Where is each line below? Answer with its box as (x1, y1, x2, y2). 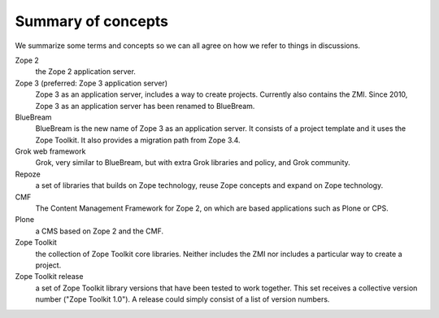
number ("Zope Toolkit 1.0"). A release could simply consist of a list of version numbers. (35, 294, 330, 304)
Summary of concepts (15, 12, 169, 30)
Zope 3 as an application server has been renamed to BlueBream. (35, 101, 255, 111)
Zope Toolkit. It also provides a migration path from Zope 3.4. (35, 135, 241, 145)
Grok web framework (15, 146, 86, 156)
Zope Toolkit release (15, 272, 84, 281)
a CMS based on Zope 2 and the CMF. (35, 226, 164, 236)
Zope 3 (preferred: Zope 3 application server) (15, 78, 168, 88)
